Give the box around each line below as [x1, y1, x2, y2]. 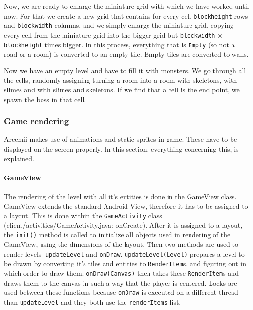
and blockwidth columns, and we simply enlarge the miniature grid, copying [4, 20, 234, 30]
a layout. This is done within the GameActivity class [4, 210, 162, 221]
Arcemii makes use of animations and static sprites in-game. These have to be [4, 134, 237, 144]
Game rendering [4, 115, 69, 127]
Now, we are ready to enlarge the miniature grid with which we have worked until [4, 1, 249, 11]
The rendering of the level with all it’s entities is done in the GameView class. [4, 191, 237, 201]
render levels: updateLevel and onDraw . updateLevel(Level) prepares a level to [4, 248, 245, 259]
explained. [4, 153, 34, 163]
